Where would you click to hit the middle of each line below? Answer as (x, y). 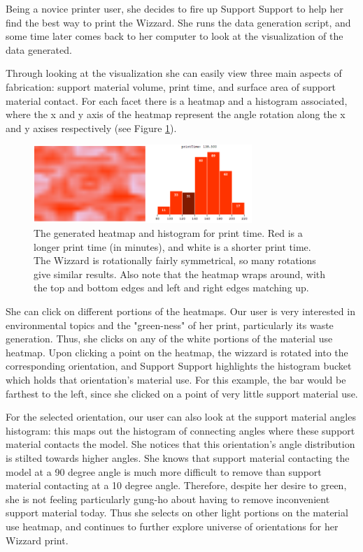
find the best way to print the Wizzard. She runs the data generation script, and (178, 22)
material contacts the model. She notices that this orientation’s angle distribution (180, 444)
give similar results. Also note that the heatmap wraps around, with (180, 274)
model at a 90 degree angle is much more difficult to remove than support (164, 471)
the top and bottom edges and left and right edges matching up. (171, 288)
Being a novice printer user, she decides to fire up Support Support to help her (175, 8)
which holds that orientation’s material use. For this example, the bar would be (176, 379)
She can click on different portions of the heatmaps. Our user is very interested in (180, 311)
